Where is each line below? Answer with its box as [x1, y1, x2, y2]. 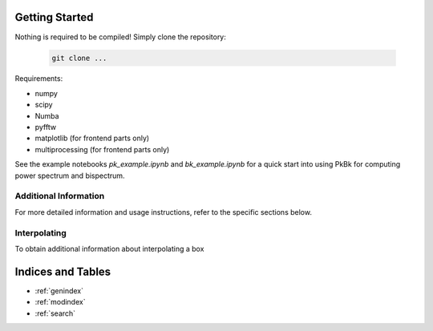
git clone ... [51, 53, 107, 63]
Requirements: [14, 74, 63, 83]
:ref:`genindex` [34, 285, 84, 296]
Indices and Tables [14, 264, 111, 278]
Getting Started [14, 10, 94, 24]
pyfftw [34, 123, 56, 132]
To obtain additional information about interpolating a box [14, 244, 204, 253]
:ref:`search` [34, 309, 76, 318]
